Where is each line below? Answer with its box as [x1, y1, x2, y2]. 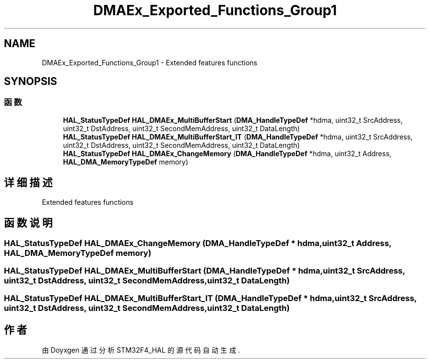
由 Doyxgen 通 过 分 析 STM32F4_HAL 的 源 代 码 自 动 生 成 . [42, 346, 240, 355]
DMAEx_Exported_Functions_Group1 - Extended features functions [42, 58, 258, 67]
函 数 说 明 [4, 217, 53, 229]
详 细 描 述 [4, 176, 53, 189]
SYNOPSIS [4, 75, 57, 88]
